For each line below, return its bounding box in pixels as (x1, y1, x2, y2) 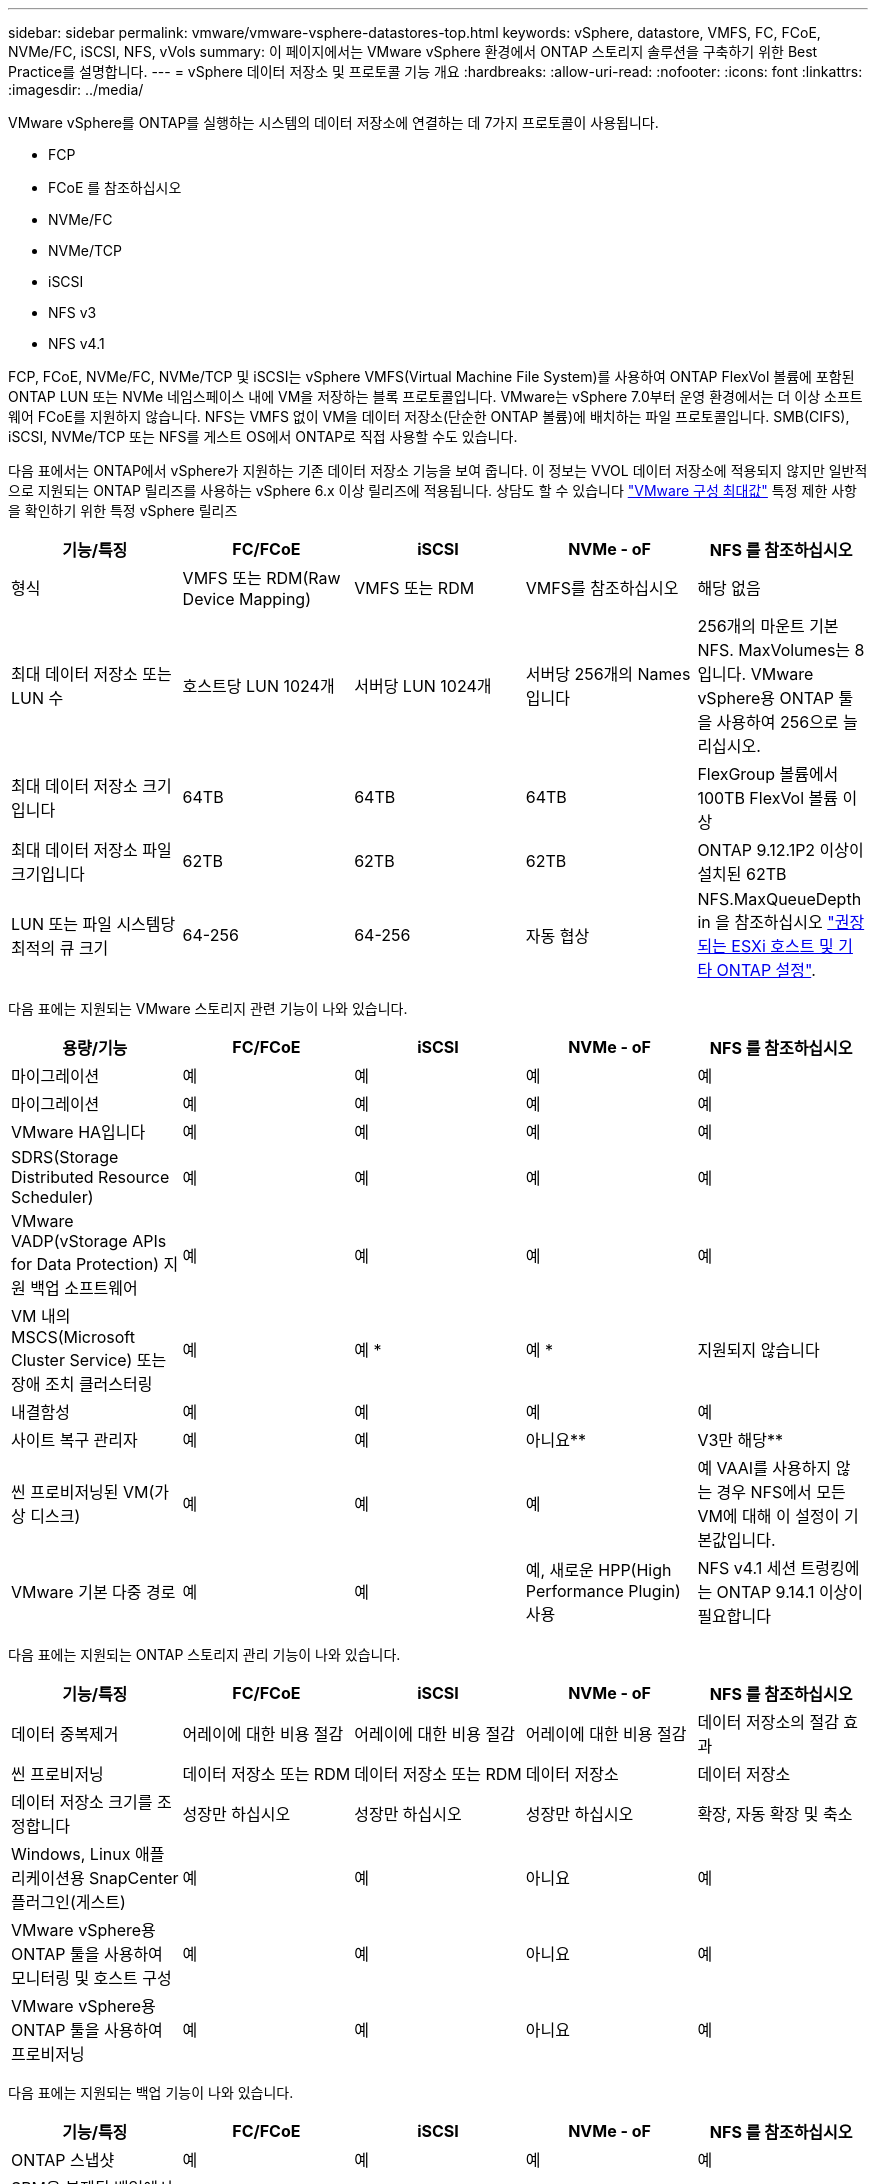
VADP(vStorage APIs (11, 1231, 167, 1251)
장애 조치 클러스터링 (11, 1374, 153, 1394)
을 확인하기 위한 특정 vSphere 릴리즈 (8, 502, 238, 519)
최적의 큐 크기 (11, 938, 109, 958)
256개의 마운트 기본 (697, 616, 839, 636)
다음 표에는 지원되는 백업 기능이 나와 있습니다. (8, 2084, 294, 2101)
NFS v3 (48, 304, 97, 321)
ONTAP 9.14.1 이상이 (716, 1582, 864, 1602)
